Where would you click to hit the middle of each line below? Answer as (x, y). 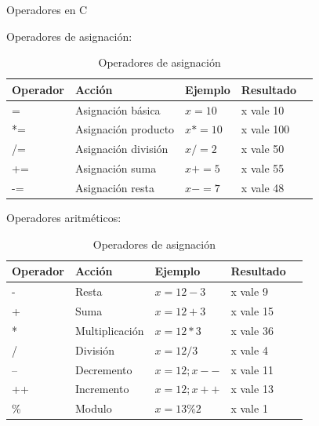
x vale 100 (265, 129)
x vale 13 (252, 389)
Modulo (93, 408)
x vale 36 (252, 330)
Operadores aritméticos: (64, 218)
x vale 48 (263, 188)
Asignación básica (118, 109)
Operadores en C (47, 9)
